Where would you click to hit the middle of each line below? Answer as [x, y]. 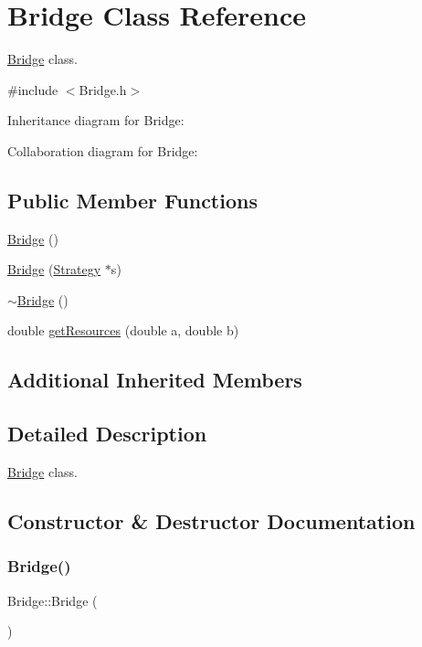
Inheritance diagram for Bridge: [96, 120]
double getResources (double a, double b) [123, 330]
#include [33, 89]
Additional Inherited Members [155, 380]
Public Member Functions [132, 200]
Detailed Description [107, 434]
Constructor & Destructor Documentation [211, 521]
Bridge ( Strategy [54, 269]
